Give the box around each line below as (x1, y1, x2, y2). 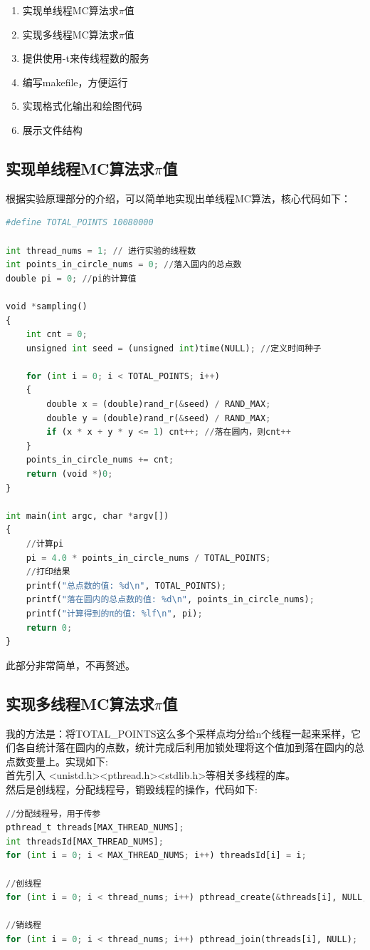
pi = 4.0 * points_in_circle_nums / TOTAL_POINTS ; (26, 552, 271, 563)
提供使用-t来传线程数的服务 (22, 51, 149, 66)
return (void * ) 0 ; (26, 469, 113, 480)
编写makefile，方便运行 (22, 74, 128, 89)
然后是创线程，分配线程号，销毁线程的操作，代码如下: (6, 781, 258, 796)
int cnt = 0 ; (26, 329, 88, 340)
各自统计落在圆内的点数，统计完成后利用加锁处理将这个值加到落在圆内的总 (15, 740, 364, 755)
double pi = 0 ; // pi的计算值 (6, 273, 137, 284)
